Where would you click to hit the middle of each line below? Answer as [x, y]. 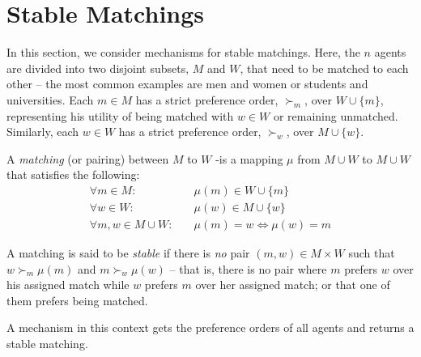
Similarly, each [43, 132]
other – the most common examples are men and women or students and [187, 84]
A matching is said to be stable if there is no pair [128, 252]
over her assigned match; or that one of [293, 285]
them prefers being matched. [77, 300]
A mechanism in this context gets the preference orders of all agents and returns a [210, 327]
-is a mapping [249, 158]
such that [372, 252]
